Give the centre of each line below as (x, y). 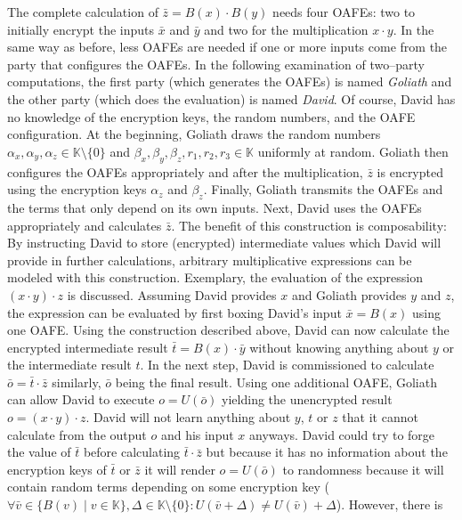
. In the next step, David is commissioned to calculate (287, 365)
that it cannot (380, 417)
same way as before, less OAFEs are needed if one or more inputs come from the (227, 47)
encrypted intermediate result (88, 347)
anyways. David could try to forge (342, 434)
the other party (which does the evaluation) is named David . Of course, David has (231, 98)
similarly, (77, 382)
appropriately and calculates (85, 225)
